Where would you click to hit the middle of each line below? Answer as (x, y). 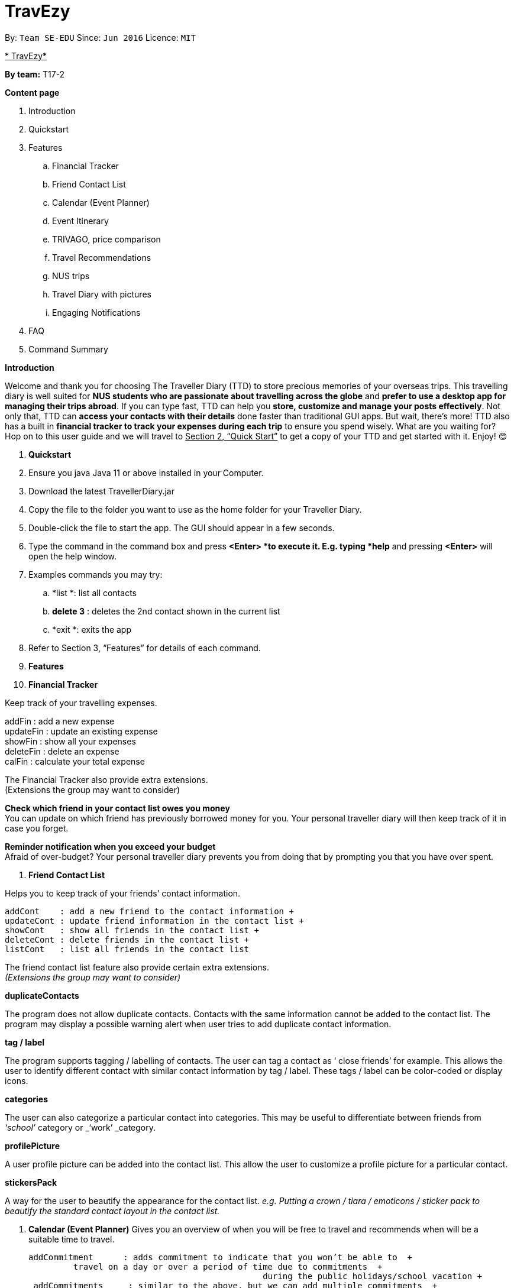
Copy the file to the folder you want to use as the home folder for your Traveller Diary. (195, 509)
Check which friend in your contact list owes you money (117, 808)
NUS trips (71, 276)
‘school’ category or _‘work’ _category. (80, 1127)
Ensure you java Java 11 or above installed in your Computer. (146, 473)
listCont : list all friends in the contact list (127, 949)
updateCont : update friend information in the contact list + (154, 920)
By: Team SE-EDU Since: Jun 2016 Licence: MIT (100, 37)
